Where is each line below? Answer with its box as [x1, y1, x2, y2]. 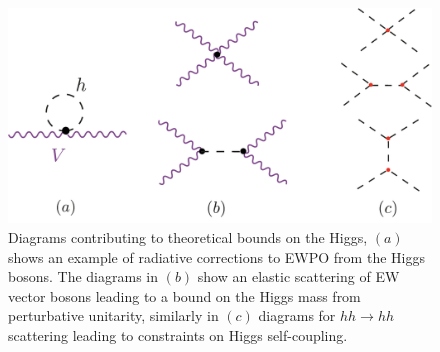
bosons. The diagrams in [8, 266, 158, 287]
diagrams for [258, 305, 336, 326]
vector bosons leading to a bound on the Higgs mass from [8, 285, 361, 306]
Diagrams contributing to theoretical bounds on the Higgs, [8, 226, 368, 247]
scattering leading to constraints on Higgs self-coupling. [8, 324, 348, 345]
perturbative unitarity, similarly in [8, 305, 219, 326]
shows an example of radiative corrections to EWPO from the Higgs [8, 246, 425, 267]
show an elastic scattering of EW [197, 266, 400, 287]
